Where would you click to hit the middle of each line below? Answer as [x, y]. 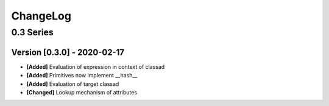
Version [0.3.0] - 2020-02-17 [68, 52]
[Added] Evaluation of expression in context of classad [96, 66]
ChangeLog [41, 16]
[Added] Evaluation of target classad [73, 84]
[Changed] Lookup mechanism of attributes [82, 92]
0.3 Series [33, 32]
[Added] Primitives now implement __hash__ [82, 76]
